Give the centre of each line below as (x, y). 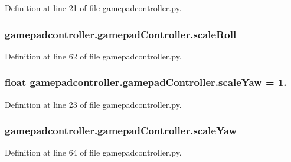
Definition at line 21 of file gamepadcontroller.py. (93, 8)
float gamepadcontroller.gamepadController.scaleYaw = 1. (146, 82)
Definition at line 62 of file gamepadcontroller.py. (93, 56)
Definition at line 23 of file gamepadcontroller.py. (93, 104)
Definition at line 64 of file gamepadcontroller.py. (93, 152)
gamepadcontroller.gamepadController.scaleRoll (121, 34)
